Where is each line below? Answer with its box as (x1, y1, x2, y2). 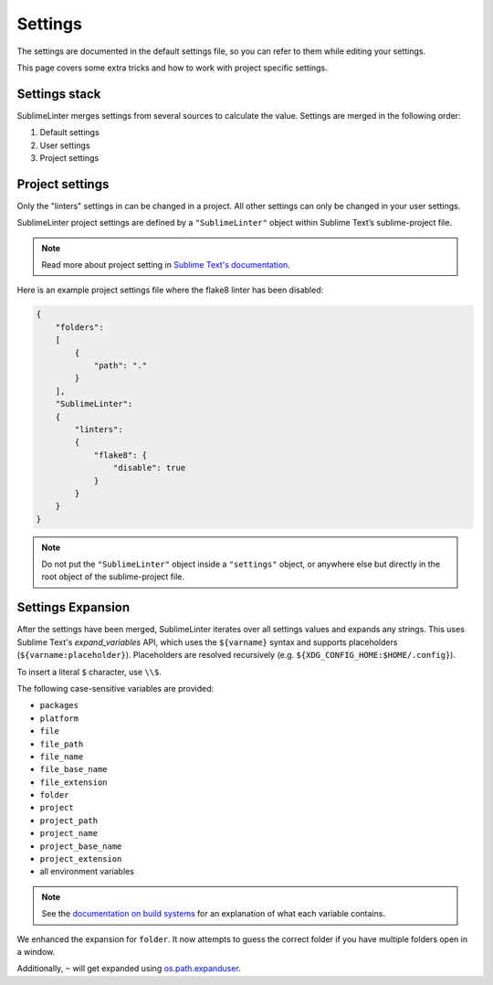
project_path (39, 815, 99, 826)
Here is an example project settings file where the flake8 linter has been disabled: (16, 284, 324, 296)
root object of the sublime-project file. (41, 571, 184, 582)
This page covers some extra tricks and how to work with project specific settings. (16, 62, 328, 73)
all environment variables (39, 866, 134, 877)
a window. (16, 946, 56, 957)
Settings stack (16, 86, 101, 101)
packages (39, 700, 79, 711)
